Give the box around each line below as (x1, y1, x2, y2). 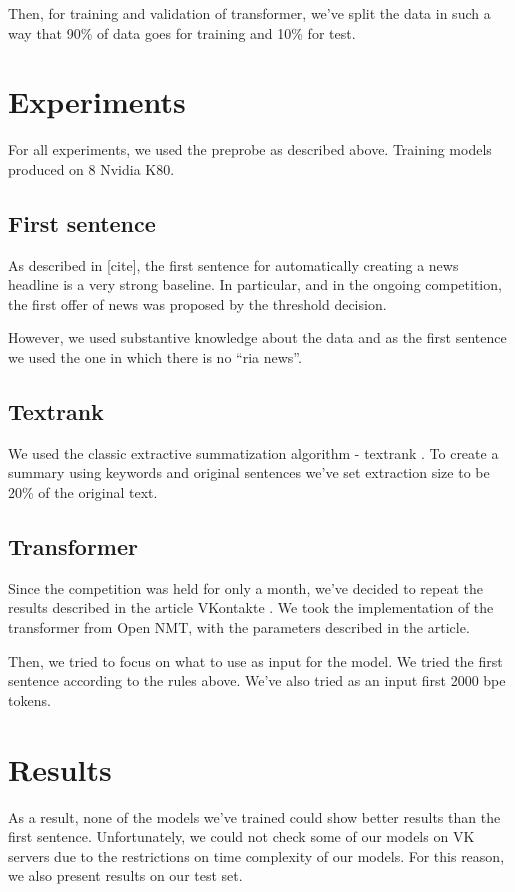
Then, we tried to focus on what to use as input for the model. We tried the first (8, 650, 503, 671)
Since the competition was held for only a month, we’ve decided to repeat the (8, 577, 483, 598)
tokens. (8, 689, 51, 710)
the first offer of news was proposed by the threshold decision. (8, 293, 387, 314)
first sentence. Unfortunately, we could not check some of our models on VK (8, 826, 475, 847)
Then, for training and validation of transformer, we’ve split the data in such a (8, 3, 491, 23)
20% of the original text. (8, 482, 158, 503)
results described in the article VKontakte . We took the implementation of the (8, 597, 494, 618)
